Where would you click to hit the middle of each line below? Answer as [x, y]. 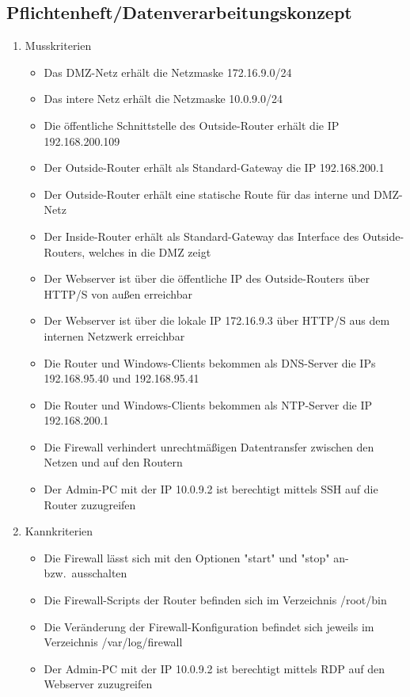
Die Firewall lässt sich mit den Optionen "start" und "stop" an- [196, 557]
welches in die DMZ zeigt [150, 251]
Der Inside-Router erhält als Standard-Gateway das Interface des [201, 236]
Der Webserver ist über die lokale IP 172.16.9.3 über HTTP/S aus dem [217, 320]
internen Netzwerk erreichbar [114, 335]
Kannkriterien [59, 531]
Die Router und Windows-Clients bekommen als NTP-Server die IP [208, 404]
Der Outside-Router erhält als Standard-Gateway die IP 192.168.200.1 [214, 168]
